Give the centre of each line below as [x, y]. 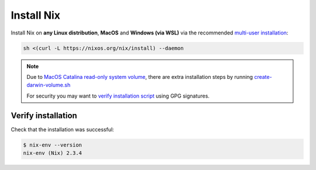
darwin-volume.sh [49, 85]
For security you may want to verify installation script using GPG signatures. [118, 96]
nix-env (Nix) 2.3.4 [52, 153]
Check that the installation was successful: [62, 129]
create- [263, 77]
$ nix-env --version [52, 145]
